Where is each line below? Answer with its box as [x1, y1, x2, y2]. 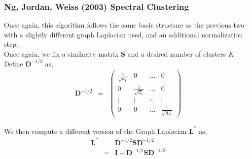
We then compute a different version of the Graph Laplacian [4, 126, 187, 136]
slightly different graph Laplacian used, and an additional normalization [25, 29, 243, 39]
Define [4, 58, 23, 68]
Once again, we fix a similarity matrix [4, 49, 119, 59]
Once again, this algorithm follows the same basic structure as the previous [4, 20, 231, 30]
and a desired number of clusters [127, 49, 226, 59]
